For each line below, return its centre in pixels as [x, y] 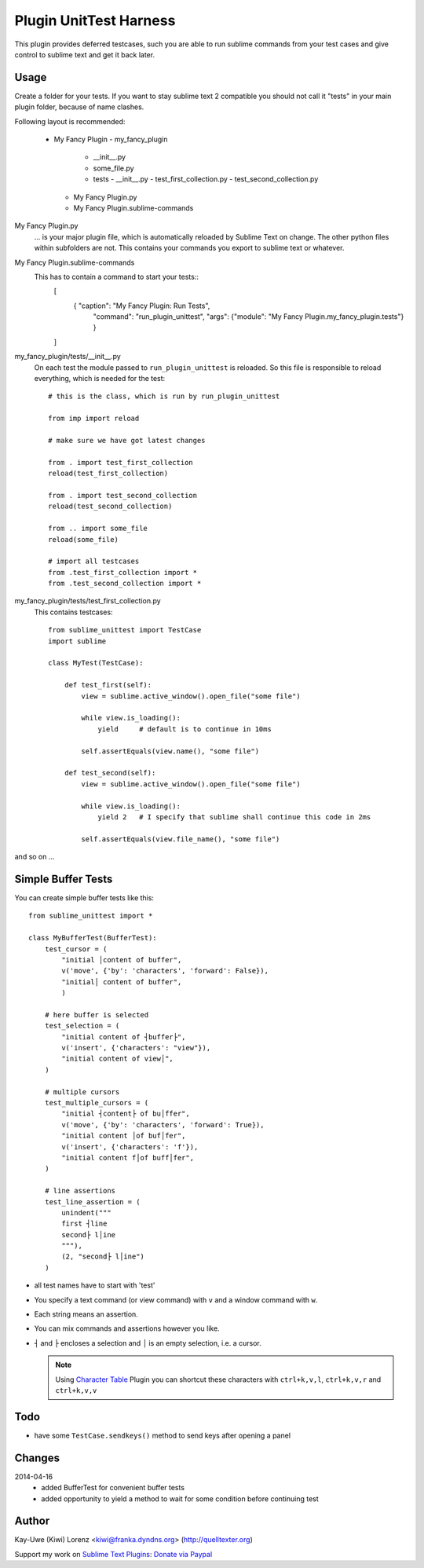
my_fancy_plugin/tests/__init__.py [68, 357]
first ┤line [84, 1224]
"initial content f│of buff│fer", [128, 1158]
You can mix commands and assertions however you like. [127, 1328]
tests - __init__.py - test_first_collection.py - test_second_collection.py [206, 179]
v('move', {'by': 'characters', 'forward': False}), [165, 971]
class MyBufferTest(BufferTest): [93, 938]
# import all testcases [94, 561]
